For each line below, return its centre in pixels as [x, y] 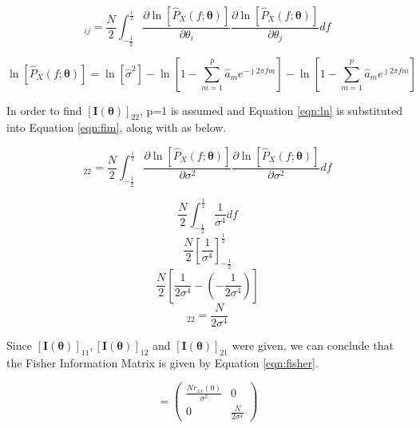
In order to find [44, 110]
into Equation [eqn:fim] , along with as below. [117, 127]
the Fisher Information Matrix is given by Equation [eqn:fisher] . [162, 362]
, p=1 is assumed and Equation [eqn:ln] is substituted [271, 110]
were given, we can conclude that [313, 345]
